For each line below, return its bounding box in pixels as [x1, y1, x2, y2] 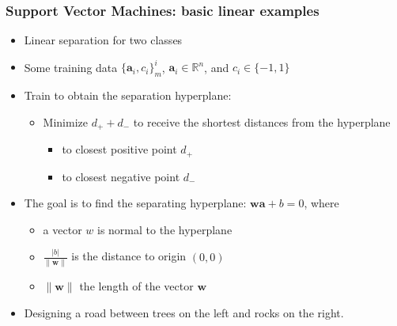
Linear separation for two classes [24, 32, 183, 48]
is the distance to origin [71, 248, 187, 264]
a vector [43, 221, 82, 237]
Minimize [43, 113, 88, 130]
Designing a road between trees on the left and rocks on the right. [24, 304, 344, 320]
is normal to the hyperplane [96, 221, 233, 237]
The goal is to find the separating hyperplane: [24, 195, 247, 211]
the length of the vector [79, 278, 194, 294]
